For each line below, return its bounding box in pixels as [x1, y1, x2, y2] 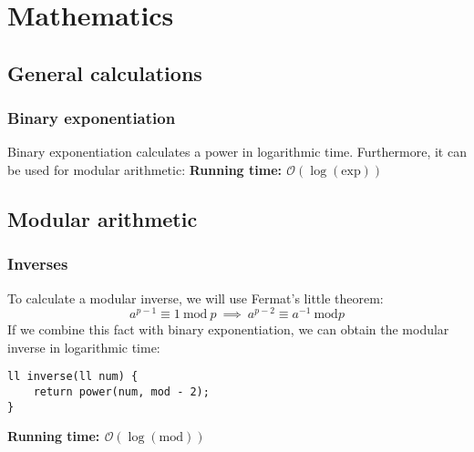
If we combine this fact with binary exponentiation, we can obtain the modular [7, 320, 449, 339]
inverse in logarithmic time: [7, 337, 160, 356]
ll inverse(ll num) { [7, 370, 139, 384]
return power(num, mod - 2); [33, 385, 210, 399]
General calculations [7, 58, 202, 87]
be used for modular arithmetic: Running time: [7, 159, 282, 179]
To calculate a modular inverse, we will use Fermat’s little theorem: [7, 288, 384, 307]
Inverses [7, 252, 68, 275]
